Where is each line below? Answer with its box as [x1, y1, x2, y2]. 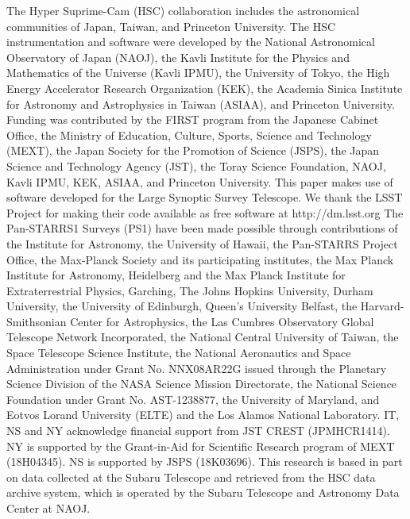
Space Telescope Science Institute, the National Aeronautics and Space [6, 344, 351, 361]
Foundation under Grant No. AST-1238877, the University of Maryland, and [6, 390, 380, 407]
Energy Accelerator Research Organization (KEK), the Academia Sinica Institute [6, 79, 403, 96]
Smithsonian [6, 313, 67, 329]
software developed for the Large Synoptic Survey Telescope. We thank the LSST [6, 189, 403, 206]
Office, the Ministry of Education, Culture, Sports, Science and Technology [6, 126, 372, 143]
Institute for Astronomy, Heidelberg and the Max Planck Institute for [6, 267, 346, 283]
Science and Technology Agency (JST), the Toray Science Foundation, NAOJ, [6, 157, 386, 174]
